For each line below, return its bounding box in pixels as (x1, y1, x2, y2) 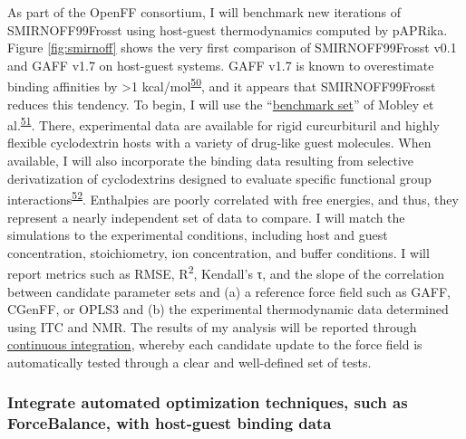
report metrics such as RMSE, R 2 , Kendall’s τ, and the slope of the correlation (7, 262, 445, 282)
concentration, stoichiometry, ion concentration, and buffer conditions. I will (7, 243, 430, 262)
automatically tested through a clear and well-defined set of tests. (7, 352, 372, 371)
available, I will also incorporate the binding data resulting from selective (7, 151, 414, 170)
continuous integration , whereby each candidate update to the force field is (7, 335, 422, 354)
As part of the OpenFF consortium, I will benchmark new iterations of (7, 3, 402, 21)
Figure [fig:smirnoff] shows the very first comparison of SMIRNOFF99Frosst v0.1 (7, 38, 457, 57)
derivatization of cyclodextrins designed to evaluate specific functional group (7, 168, 432, 187)
